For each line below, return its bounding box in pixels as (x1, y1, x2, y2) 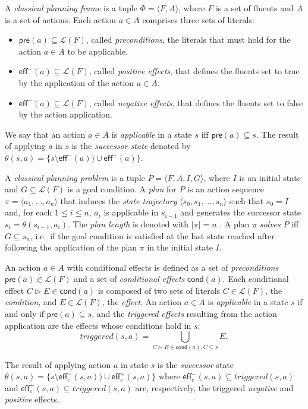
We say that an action (5, 128, 86, 140)
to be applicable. (67, 45, 128, 57)
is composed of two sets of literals (98, 284, 221, 296)
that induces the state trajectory (60, 194, 177, 207)
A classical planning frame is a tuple (5, 2, 137, 14)
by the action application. (18, 108, 112, 121)
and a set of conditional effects (74, 272, 185, 285)
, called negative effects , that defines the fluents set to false (89, 96, 303, 109)
